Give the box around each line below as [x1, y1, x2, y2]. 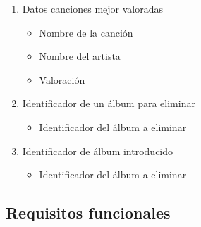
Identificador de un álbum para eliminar [22, 96, 195, 111]
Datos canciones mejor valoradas [22, 1, 164, 16]
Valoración [39, 72, 85, 87]
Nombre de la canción [39, 25, 133, 39]
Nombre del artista [39, 49, 121, 63]
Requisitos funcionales [6, 202, 171, 223]
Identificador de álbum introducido [22, 143, 173, 158]
